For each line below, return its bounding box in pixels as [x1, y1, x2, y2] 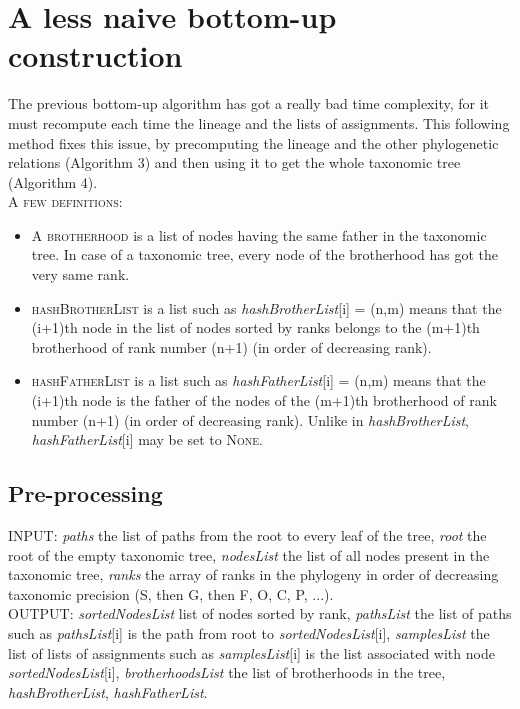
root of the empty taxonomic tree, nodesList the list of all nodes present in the [8, 544, 490, 565]
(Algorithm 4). [8, 171, 98, 192]
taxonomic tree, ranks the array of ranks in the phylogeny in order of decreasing [8, 564, 499, 585]
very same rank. [31, 264, 130, 285]
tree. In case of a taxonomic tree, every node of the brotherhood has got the [31, 244, 499, 265]
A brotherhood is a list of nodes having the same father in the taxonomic [31, 224, 487, 245]
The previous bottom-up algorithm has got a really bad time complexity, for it [8, 93, 489, 114]
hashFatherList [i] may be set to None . [31, 429, 263, 450]
